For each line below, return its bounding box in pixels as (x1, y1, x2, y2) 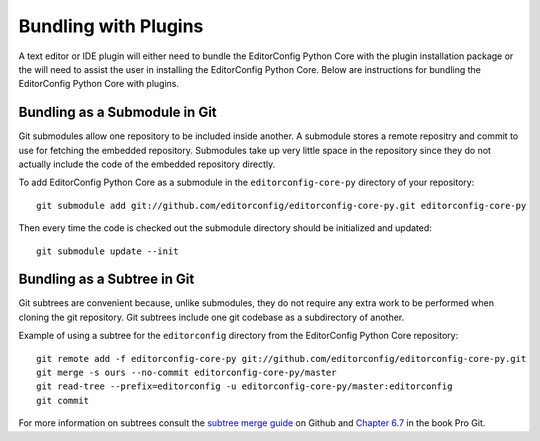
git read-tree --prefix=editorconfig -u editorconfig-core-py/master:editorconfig (36, 381, 453, 392)
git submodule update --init (36, 245, 179, 257)
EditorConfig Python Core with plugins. (18, 78, 180, 90)
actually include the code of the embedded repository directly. (18, 158, 276, 170)
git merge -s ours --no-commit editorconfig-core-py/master (36, 367, 337, 379)
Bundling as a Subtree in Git (18, 271, 195, 288)
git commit (36, 395, 90, 406)
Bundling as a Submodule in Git (18, 104, 217, 121)
